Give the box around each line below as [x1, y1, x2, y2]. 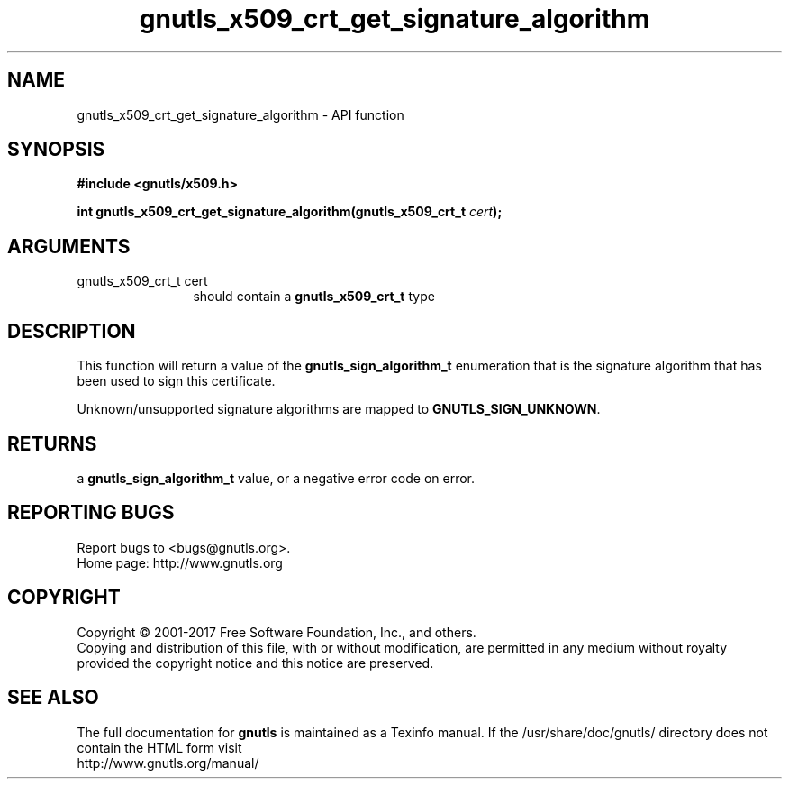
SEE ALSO [7, 686, 99, 709]
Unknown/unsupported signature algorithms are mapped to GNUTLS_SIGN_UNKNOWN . [77, 401, 601, 417]
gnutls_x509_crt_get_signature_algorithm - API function [77, 106, 404, 123]
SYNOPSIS [7, 138, 105, 161]
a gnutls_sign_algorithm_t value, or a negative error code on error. [77, 470, 475, 486]
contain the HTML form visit [77, 739, 242, 755]
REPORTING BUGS [7, 501, 175, 525]
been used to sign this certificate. [77, 373, 276, 389]
